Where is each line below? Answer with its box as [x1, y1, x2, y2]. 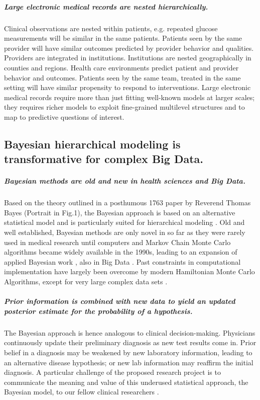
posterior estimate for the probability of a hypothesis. [4, 305, 193, 316]
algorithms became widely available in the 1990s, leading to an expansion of [4, 247, 237, 257]
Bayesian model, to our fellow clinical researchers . [4, 386, 159, 397]
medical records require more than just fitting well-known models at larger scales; [4, 92, 255, 102]
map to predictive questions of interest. [4, 111, 124, 122]
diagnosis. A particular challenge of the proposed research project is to [4, 367, 221, 377]
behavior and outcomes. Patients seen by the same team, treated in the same [4, 72, 241, 83]
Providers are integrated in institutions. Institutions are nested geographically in [4, 52, 251, 63]
